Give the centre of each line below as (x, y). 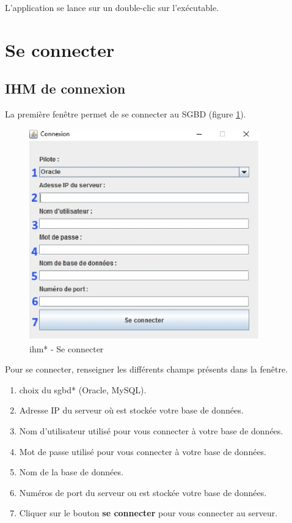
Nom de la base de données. (71, 472)
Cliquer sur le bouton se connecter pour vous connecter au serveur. (148, 513)
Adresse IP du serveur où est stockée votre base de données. (131, 410)
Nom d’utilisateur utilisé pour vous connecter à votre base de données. (151, 431)
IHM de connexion (65, 88)
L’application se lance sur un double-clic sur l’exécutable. (112, 7)
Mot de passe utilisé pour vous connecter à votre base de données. (143, 451)
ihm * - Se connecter (67, 348)
